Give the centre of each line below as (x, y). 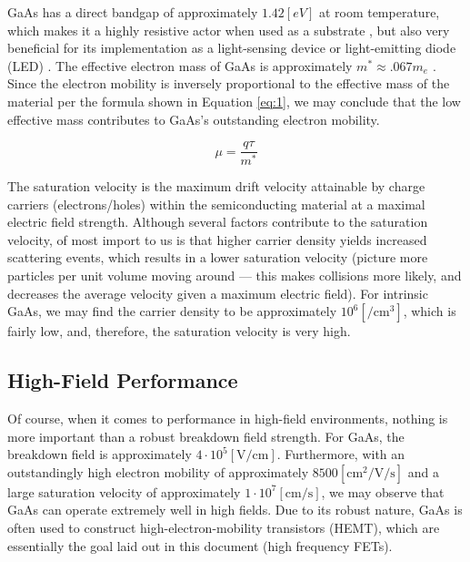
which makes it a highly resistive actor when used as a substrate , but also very (229, 30)
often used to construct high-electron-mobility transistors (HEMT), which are (224, 528)
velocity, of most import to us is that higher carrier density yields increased (217, 239)
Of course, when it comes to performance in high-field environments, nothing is (228, 419)
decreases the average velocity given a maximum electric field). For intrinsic (218, 293)
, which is (430, 311)
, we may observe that (383, 491)
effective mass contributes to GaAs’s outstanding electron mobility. (194, 119)
